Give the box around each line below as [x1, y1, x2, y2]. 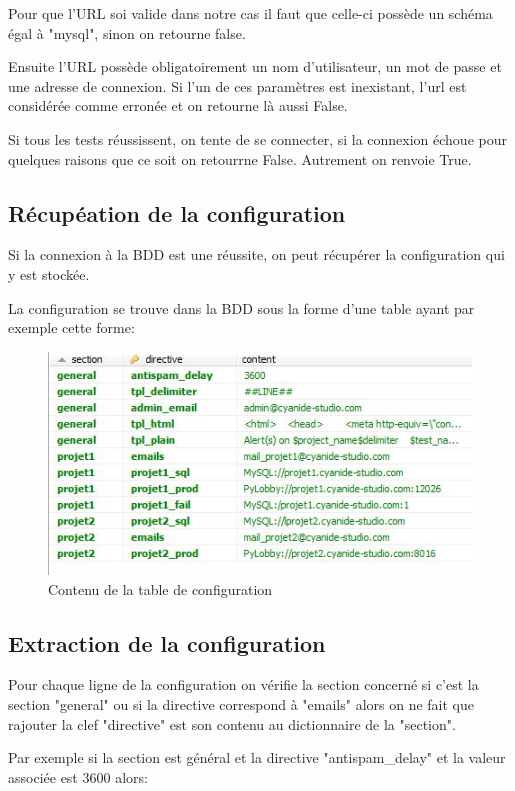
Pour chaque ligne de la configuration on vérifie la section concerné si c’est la [8, 674, 479, 695]
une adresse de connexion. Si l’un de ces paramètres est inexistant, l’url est [8, 75, 467, 96]
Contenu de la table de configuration [48, 578, 273, 599]
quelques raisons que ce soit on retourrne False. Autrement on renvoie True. [8, 148, 472, 169]
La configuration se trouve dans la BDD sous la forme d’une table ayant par [8, 297, 475, 318]
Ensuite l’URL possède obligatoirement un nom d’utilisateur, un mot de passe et [8, 56, 502, 77]
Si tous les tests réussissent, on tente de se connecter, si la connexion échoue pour [8, 128, 507, 149]
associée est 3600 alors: [8, 766, 148, 787]
